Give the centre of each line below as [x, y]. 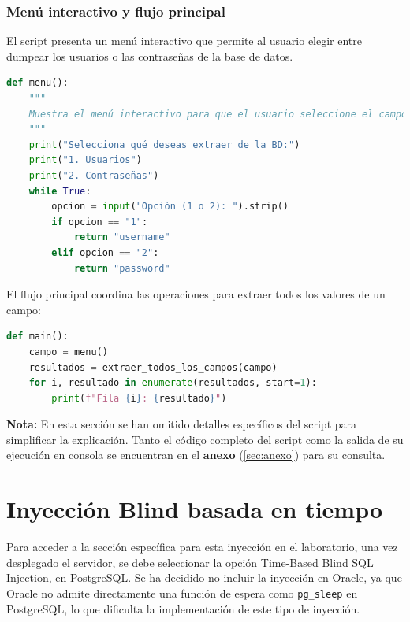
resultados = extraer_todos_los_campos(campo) [153, 367]
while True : [60, 191]
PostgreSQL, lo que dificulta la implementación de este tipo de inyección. [183, 608]
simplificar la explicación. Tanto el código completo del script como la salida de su [205, 439]
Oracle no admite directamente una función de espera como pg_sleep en [182, 592]
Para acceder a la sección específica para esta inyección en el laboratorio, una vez [202, 547]
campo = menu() [68, 352]
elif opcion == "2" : [105, 252]
